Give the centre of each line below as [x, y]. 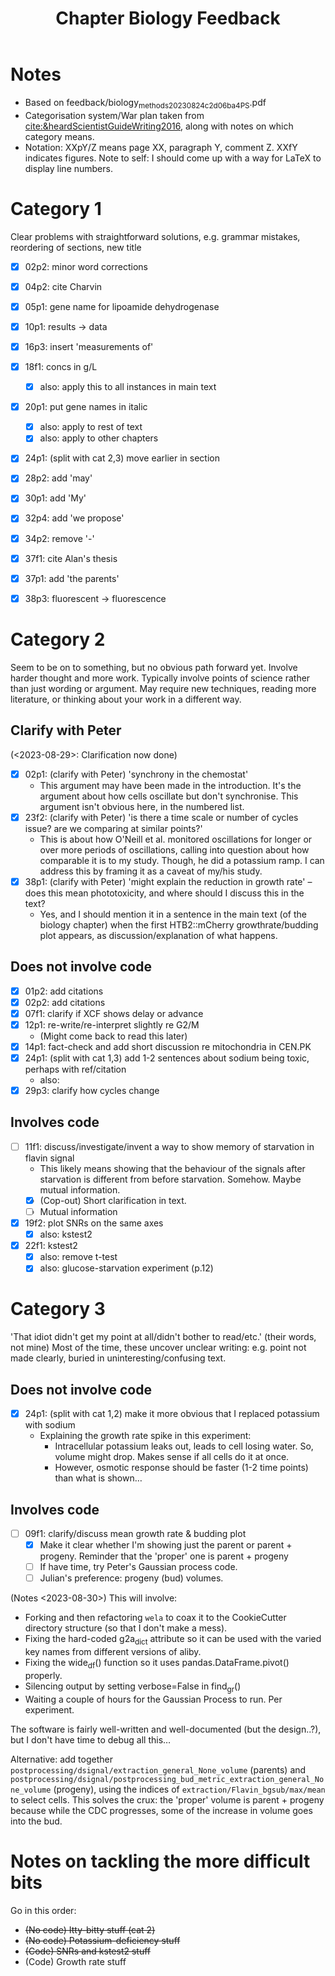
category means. [59, 136]
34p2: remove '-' [59, 538]
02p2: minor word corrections [86, 266]
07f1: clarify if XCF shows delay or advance [114, 1013]
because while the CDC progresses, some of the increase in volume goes [161, 1810]
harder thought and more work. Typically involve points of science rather [160, 678]
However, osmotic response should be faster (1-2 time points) [181, 1468]
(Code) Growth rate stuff [75, 1961]
